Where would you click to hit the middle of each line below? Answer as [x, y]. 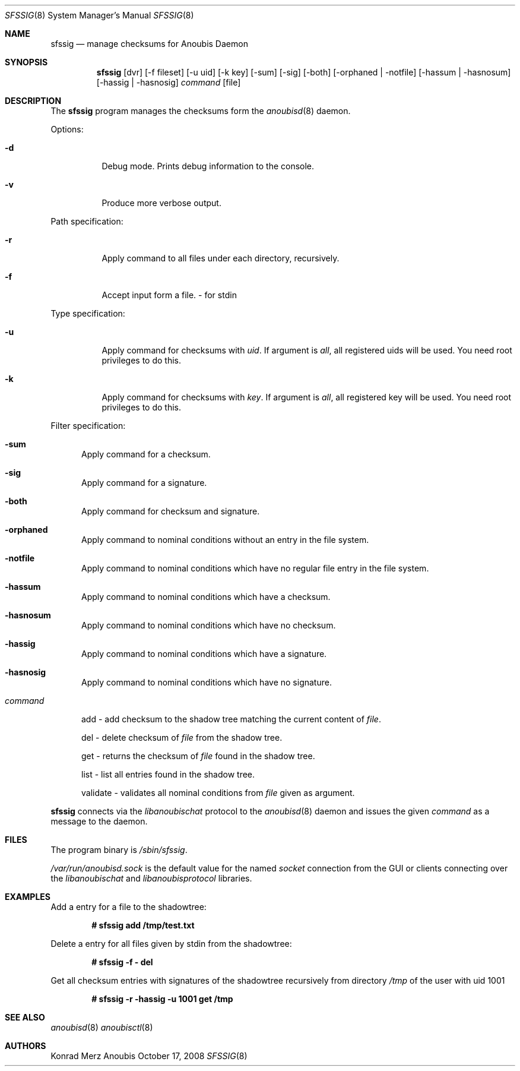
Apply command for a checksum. [146, 454]
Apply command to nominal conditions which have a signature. [204, 654]
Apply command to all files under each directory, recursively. [221, 258]
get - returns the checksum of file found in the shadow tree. [198, 756]
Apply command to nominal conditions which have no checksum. [209, 625]
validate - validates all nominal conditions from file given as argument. [218, 793]
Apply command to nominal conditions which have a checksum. [206, 597]
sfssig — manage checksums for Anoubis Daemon [149, 44]
